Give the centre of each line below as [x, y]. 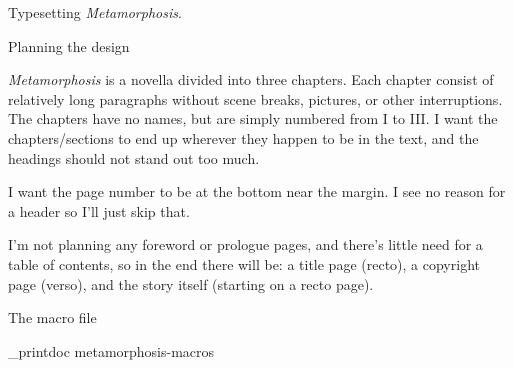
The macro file [52, 317]
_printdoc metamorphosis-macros [111, 350]
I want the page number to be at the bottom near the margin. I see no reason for [257, 191]
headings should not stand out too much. [134, 157]
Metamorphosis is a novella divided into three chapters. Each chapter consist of [251, 79]
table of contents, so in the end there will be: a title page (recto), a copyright [244, 263]
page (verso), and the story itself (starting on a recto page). [191, 283]
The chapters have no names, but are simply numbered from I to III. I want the [253, 118]
